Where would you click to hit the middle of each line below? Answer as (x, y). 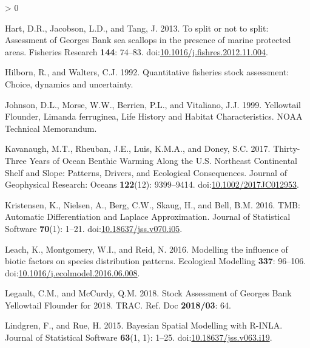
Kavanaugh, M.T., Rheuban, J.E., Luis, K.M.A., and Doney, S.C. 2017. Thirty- (153, 148)
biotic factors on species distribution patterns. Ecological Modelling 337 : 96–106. (156, 261)
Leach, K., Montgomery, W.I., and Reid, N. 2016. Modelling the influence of (147, 249)
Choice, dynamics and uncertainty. (69, 84)
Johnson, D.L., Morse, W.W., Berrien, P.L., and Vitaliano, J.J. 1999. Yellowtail (153, 104)
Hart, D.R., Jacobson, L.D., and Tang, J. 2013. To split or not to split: (137, 28)
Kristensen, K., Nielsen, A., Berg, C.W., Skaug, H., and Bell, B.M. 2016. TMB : (153, 204)
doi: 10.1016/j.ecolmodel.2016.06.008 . (72, 272)
